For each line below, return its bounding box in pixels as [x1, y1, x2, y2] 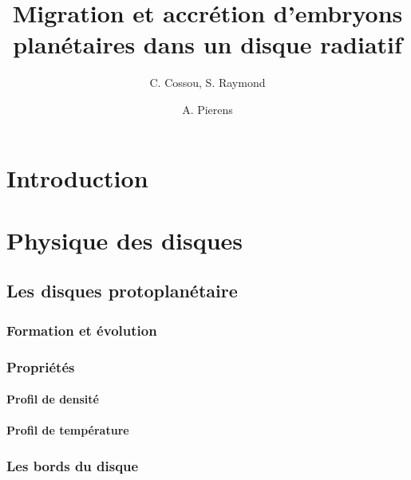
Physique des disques [6, 223, 243, 256]
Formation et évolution [6, 320, 157, 340]
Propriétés [6, 356, 75, 376]
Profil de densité [6, 391, 99, 407]
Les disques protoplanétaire [6, 278, 238, 303]
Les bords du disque [6, 455, 139, 475]
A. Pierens [182, 100, 233, 117]
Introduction [6, 161, 148, 194]
